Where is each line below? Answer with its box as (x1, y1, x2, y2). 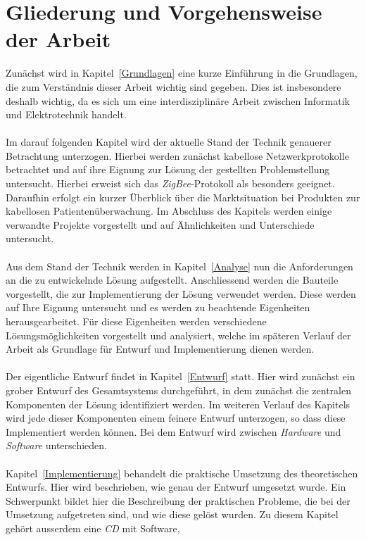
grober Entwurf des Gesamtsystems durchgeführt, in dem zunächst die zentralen (6, 382, 351, 397)
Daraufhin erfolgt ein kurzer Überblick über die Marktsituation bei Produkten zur (6, 189, 360, 204)
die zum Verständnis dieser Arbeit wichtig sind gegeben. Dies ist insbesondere (6, 79, 341, 94)
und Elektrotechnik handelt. (6, 107, 127, 122)
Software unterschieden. (6, 438, 107, 453)
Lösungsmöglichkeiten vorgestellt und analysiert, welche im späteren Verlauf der (6, 327, 351, 342)
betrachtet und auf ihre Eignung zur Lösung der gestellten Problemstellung (6, 162, 330, 177)
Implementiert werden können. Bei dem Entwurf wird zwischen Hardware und (6, 424, 341, 439)
